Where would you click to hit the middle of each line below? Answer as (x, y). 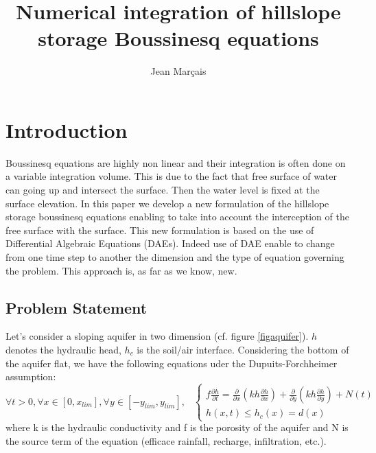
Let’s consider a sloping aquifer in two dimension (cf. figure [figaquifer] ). (157, 336)
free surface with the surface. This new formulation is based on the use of (160, 230)
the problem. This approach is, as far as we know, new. (121, 270)
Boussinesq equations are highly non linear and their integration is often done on (176, 162)
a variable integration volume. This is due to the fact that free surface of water (172, 176)
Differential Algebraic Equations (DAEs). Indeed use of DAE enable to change (170, 243)
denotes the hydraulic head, (63, 349)
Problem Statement (77, 307)
